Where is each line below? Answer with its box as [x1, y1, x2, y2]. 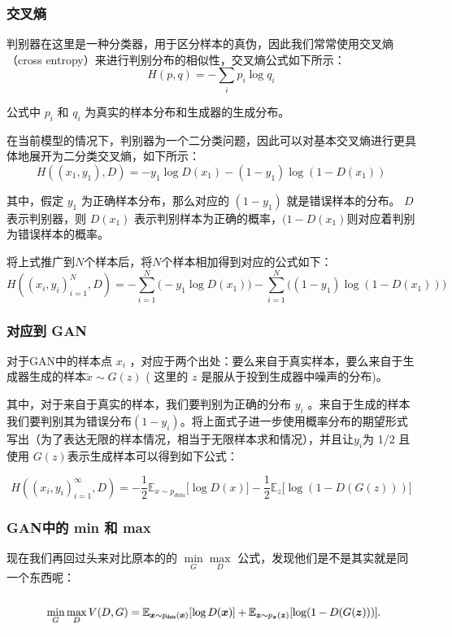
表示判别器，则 [7, 209, 86, 226]
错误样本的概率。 [17, 225, 109, 242]
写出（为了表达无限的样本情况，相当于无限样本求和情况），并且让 [7, 430, 354, 447]
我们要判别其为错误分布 [7, 412, 132, 429]
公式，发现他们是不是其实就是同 [237, 548, 409, 565]
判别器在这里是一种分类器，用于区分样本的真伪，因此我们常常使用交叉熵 [7, 35, 393, 52]
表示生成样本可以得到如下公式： [67, 447, 238, 464]
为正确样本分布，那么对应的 [80, 191, 229, 208]
